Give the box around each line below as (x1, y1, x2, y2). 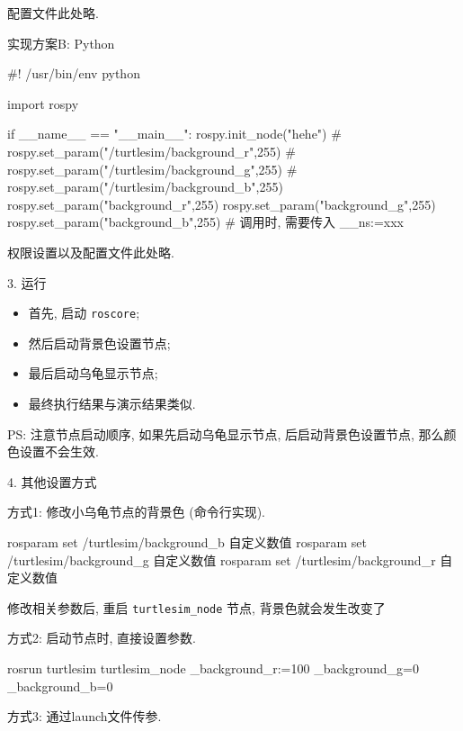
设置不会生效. (19, 442, 99, 461)
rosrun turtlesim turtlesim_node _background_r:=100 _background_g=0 (7, 658, 419, 677)
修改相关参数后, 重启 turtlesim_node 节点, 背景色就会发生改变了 (7, 598, 386, 617)
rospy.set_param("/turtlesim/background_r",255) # (7, 141, 296, 160)
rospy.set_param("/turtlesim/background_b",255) (7, 177, 283, 196)
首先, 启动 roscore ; (28, 303, 140, 322)
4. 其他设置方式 (7, 472, 97, 491)
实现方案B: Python (7, 33, 115, 52)
